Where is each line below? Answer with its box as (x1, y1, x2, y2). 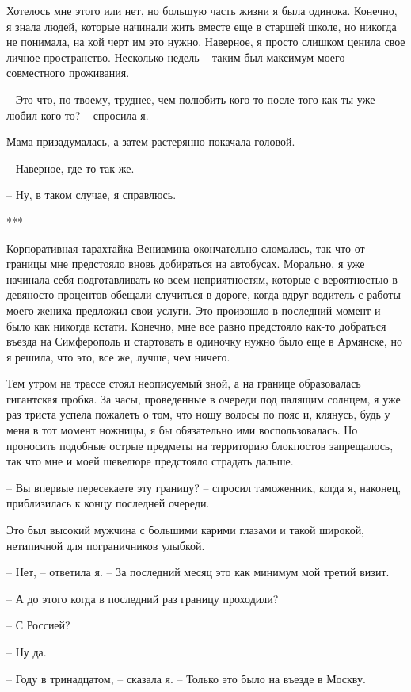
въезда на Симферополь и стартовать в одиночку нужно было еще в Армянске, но (6, 333, 402, 350)
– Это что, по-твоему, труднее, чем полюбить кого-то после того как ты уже (6, 90, 375, 107)
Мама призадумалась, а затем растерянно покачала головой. (6, 133, 295, 150)
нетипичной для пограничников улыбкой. (6, 537, 205, 553)
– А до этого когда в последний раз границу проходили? (6, 590, 279, 606)
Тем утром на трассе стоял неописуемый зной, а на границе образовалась (6, 375, 361, 392)
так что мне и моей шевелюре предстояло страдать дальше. (6, 453, 294, 469)
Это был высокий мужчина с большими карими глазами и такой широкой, (6, 522, 365, 538)
